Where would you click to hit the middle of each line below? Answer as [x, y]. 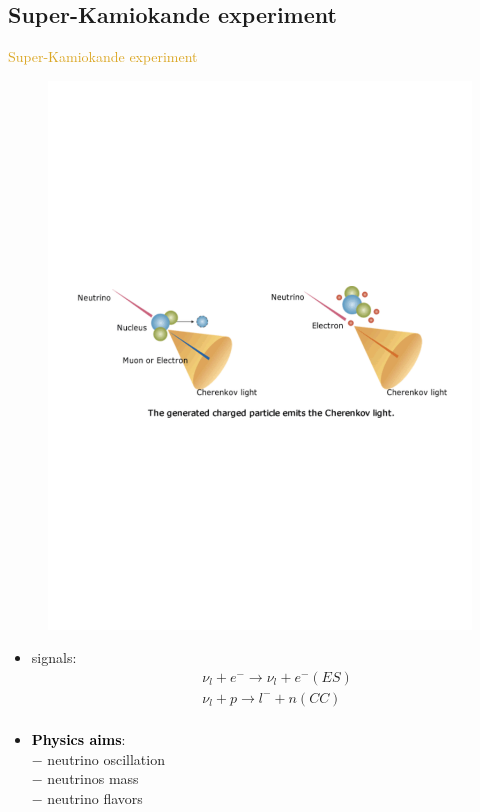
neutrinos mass [93, 778]
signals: [54, 657]
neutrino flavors [95, 797]
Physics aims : [78, 738]
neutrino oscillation [106, 758]
